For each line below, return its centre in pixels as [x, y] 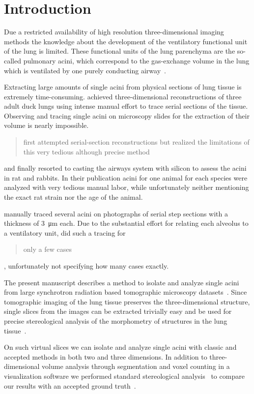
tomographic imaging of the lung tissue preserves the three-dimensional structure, [127, 301]
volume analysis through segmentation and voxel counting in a [136, 366]
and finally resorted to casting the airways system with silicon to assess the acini [125, 168]
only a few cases [47, 249]
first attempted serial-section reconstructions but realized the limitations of [136, 142]
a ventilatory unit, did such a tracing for [65, 232]
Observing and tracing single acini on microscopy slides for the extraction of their [127, 115]
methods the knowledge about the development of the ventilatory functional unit [126, 41]
